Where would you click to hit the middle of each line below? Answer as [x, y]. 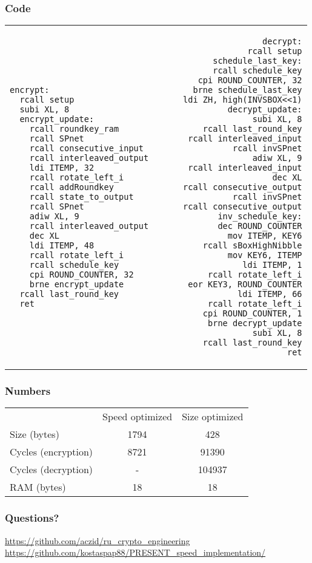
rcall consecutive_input [86, 148]
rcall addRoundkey [71, 187]
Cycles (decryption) [51, 469]
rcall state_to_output [81, 197]
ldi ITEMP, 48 [62, 246]
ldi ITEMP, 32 [62, 168]
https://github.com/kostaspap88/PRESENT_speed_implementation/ [135, 552]
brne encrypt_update [77, 285]
